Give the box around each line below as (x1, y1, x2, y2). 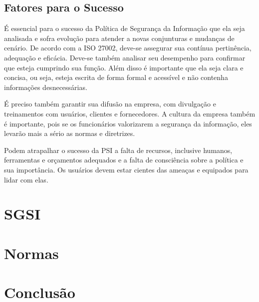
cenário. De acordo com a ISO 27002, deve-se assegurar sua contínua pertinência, (4, 42, 252, 53)
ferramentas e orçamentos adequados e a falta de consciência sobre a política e (4, 154, 244, 165)
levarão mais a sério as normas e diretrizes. (4, 128, 135, 138)
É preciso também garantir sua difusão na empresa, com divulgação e (4, 98, 216, 109)
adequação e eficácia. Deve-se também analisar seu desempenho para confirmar (4, 52, 246, 62)
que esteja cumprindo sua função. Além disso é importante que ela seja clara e (4, 62, 244, 72)
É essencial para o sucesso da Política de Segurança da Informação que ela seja (4, 23, 245, 33)
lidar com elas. (4, 174, 48, 184)
